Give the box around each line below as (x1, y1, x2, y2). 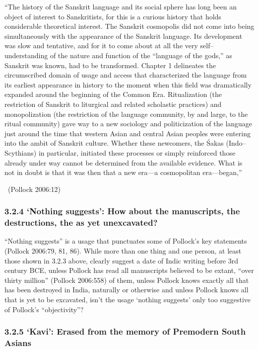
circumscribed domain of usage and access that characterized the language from (4, 70, 247, 80)
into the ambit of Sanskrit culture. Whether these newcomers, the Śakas (4, 138, 224, 148)
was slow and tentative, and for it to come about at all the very (4, 40, 198, 51)
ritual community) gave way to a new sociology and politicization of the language (4, 118, 253, 129)
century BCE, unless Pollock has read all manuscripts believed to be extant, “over (4, 265, 254, 275)
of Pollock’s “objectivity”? (4, 304, 84, 314)
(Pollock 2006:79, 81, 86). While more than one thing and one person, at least (4, 246, 242, 256)
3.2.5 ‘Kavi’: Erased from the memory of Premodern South (4, 325, 246, 338)
